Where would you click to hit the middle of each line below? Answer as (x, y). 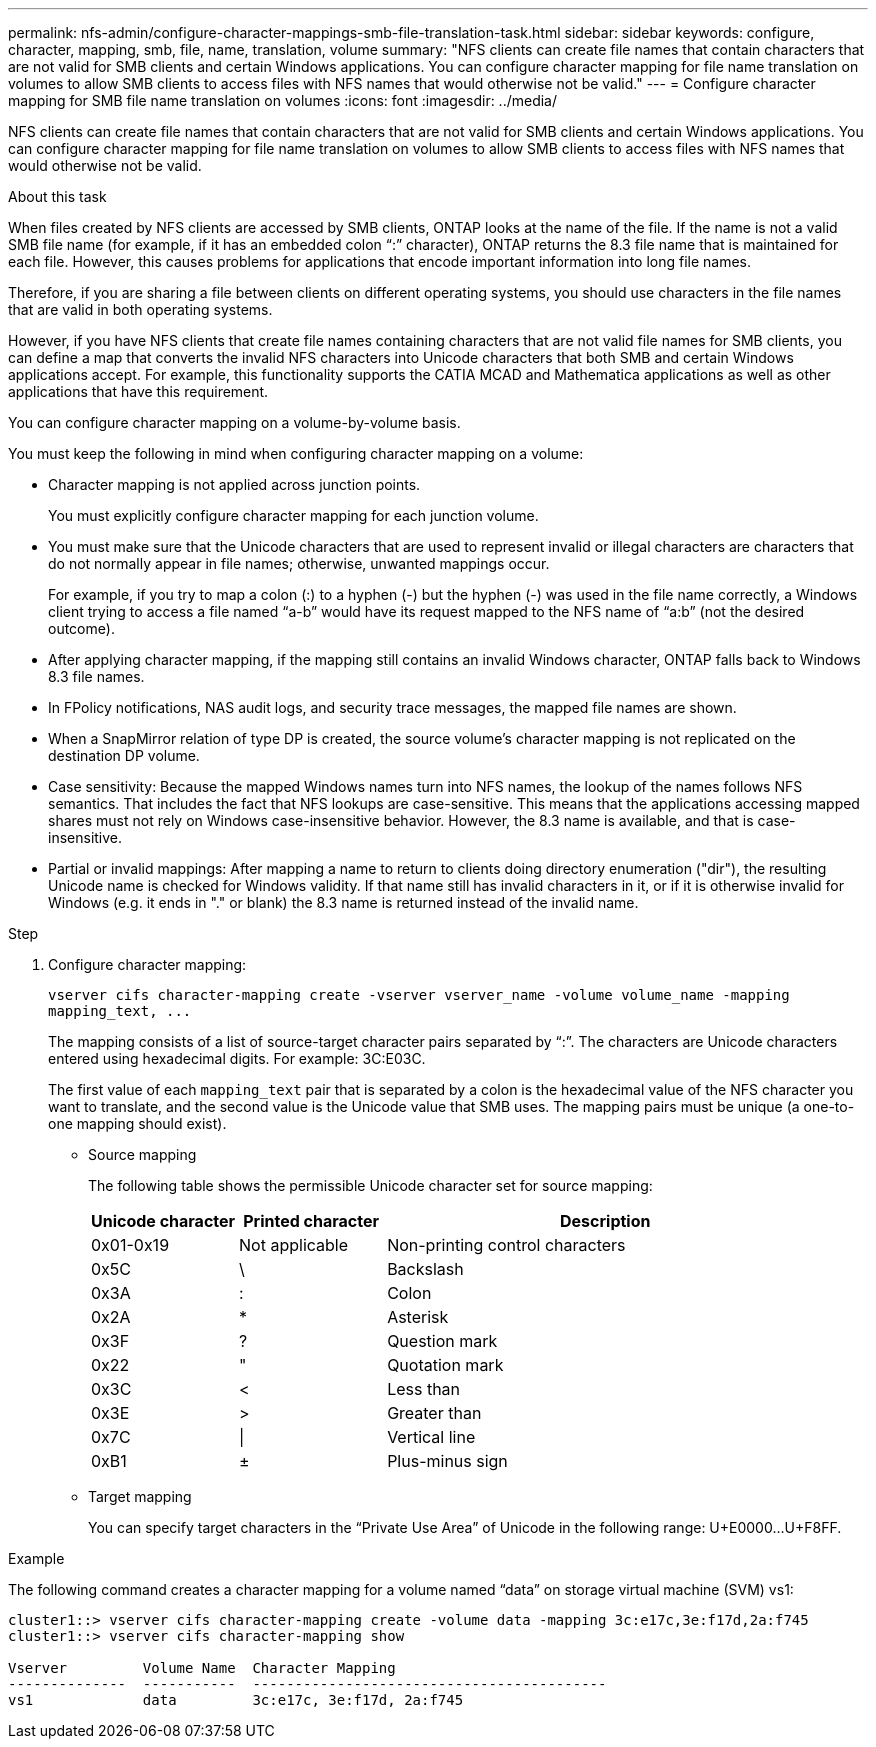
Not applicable (294, 1245)
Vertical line (431, 1437)
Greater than (434, 1413)
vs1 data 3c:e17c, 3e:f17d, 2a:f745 (236, 1700)
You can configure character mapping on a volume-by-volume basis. (234, 422)
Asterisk (418, 1317)
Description (605, 1221)
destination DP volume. (124, 755)
